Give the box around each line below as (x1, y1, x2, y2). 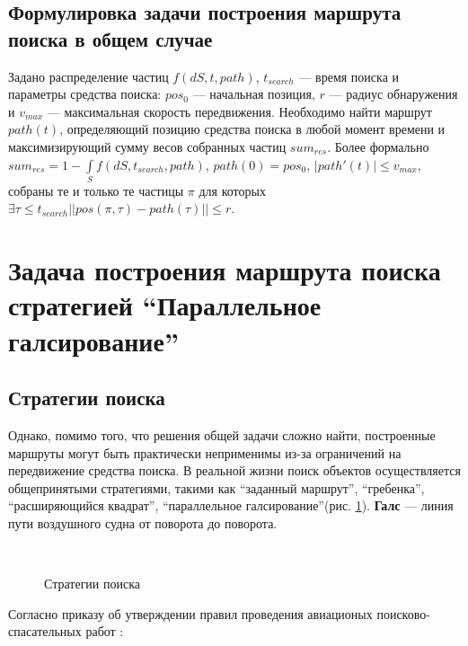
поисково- (376, 604, 430, 623)
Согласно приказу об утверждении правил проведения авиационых (8, 604, 373, 623)
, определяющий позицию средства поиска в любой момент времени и (59, 119, 446, 138)
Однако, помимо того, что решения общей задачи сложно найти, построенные (8, 426, 436, 445)
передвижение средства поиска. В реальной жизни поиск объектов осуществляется (8, 461, 461, 480)
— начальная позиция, (192, 84, 315, 103)
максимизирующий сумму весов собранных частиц (8, 137, 287, 155)
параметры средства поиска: (8, 84, 162, 103)
